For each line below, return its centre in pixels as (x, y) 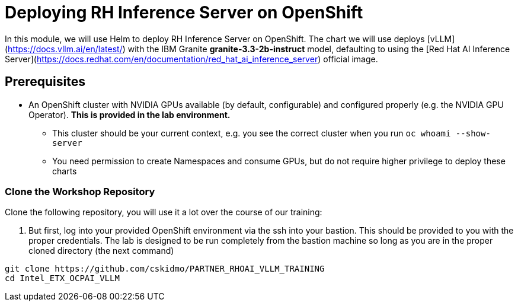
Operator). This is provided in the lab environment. (129, 114)
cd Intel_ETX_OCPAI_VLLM (62, 278)
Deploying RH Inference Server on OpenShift (184, 12)
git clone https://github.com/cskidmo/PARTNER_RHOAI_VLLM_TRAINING (165, 269)
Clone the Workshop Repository (80, 191)
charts (65, 171)
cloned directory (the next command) (101, 251)
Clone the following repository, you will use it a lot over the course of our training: (164, 212)
